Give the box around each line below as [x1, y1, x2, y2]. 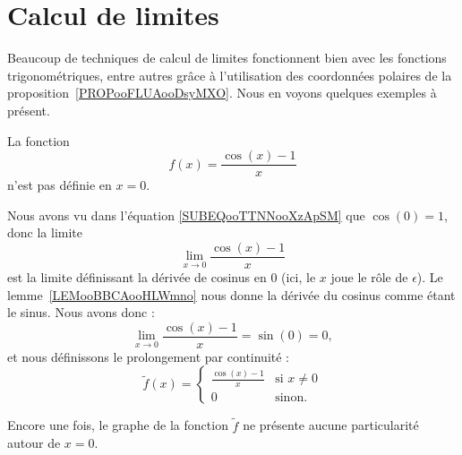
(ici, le [281, 268, 316, 286]
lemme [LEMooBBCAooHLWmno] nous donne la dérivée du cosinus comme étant [7, 285, 456, 304]
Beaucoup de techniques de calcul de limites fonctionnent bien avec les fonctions [7, 48, 447, 67]
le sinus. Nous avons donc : [7, 303, 155, 322]
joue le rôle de [330, 268, 408, 286]
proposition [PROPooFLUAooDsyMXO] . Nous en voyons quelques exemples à [7, 83, 437, 102]
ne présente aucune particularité [243, 416, 419, 434]
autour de [7, 434, 61, 452]
